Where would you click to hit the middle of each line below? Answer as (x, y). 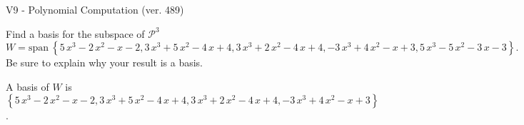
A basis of (27, 86)
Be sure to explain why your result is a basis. (105, 62)
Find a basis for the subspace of (75, 33)
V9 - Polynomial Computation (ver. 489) (95, 9)
